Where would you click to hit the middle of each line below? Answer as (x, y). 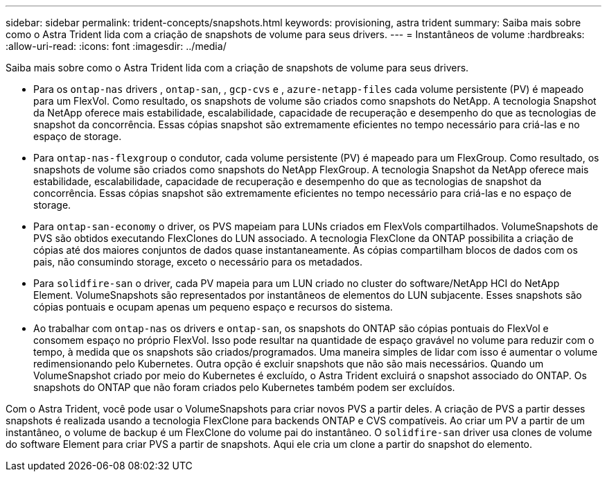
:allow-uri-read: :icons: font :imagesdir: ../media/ (116, 46)
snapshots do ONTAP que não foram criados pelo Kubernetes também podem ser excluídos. (244, 387)
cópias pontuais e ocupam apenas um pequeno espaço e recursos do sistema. (213, 307)
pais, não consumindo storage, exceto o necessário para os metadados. (198, 262)
